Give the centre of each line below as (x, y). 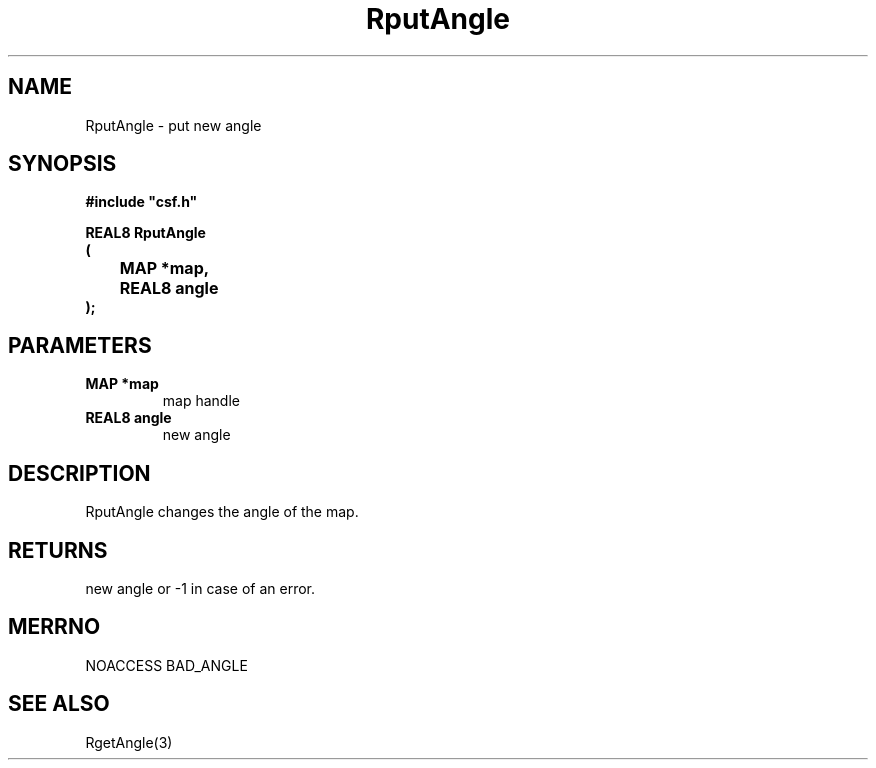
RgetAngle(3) (129, 742)
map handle (201, 401)
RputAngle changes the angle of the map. (222, 512)
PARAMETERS (80, 345)
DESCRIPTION (79, 473)
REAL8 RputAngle (145, 233)
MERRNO (54, 627)
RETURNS (58, 550)
